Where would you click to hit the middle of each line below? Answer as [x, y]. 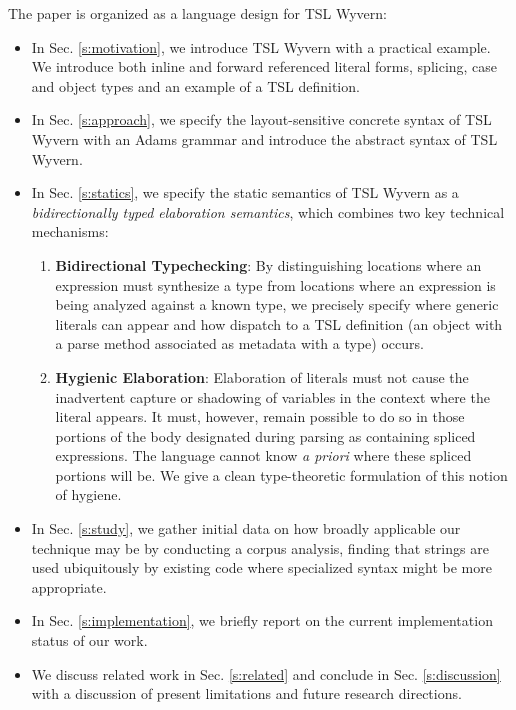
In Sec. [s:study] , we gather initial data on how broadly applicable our [246, 528]
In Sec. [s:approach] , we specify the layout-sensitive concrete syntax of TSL [261, 119]
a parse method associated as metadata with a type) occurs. [239, 343]
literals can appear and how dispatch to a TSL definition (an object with [279, 323]
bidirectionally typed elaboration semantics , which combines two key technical [268, 211]
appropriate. [69, 586]
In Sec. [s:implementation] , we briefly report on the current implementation [262, 620]
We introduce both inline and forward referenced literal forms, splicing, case [264, 66]
